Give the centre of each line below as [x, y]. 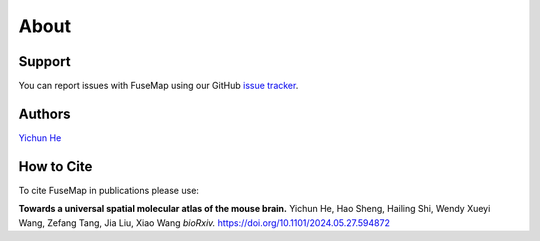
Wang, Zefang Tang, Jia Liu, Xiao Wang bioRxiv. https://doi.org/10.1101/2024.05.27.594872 [204, 222]
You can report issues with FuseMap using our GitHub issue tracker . [158, 86]
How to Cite [55, 166]
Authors [44, 113]
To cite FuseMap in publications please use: [109, 190]
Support [44, 61]
